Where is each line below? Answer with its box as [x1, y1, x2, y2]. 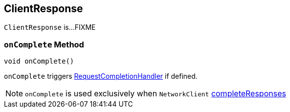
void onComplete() [4, 57, 74, 66]
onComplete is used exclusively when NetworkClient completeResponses [25, 89, 286, 99]
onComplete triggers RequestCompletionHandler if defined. [4, 72, 198, 81]
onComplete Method [4, 39, 84, 49]
